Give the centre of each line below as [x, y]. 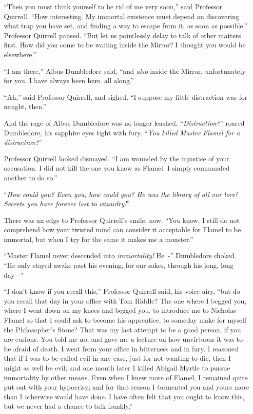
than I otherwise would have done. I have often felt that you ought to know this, [124, 396]
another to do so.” [31, 177]
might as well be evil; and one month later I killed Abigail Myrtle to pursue [117, 368]
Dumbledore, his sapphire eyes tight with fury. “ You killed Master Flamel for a [122, 132]
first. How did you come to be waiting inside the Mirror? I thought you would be [125, 45]
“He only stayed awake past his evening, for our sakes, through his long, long [119, 265]
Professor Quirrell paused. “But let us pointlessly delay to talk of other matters [123, 35]
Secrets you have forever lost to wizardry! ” [67, 204]
